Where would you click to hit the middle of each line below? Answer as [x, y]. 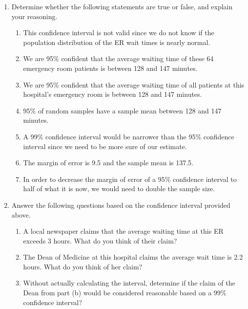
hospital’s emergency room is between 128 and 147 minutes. [113, 94]
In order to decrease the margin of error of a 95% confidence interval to [130, 179]
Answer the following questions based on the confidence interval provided [121, 205]
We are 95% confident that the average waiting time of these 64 [118, 58]
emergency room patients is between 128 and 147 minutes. [110, 68]
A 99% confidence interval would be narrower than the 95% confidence [129, 136]
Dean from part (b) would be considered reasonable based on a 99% [125, 293]
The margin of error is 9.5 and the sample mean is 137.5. [108, 163]
